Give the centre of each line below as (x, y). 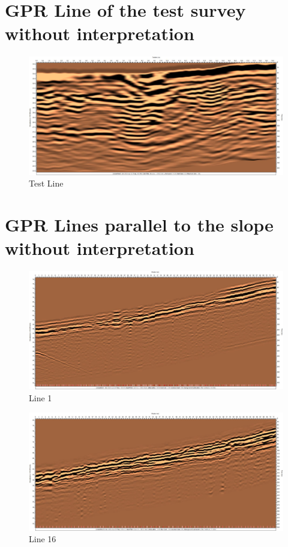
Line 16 (43, 539)
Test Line (46, 183)
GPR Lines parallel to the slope (139, 224)
